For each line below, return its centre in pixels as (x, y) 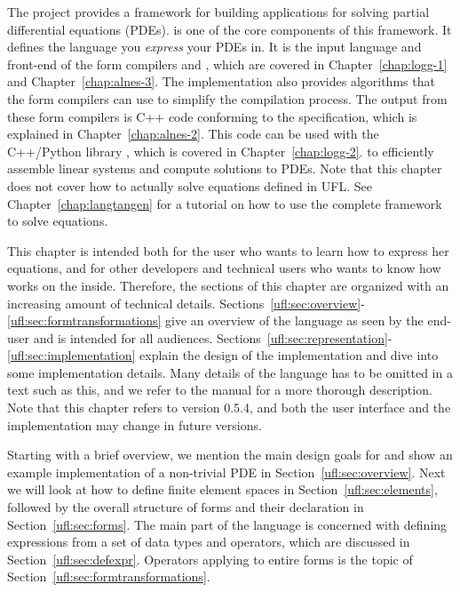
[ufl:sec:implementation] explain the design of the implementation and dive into (223, 355)
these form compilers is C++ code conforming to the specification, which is (212, 116)
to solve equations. (58, 221)
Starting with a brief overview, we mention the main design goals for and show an (230, 455)
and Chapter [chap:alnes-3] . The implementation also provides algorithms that (221, 81)
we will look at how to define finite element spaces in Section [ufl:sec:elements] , (222, 489)
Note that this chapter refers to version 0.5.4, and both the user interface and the (229, 408)
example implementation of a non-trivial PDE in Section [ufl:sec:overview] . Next (226, 472)
